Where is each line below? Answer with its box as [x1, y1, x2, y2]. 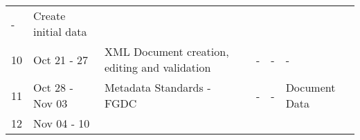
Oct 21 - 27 [33, 51, 89, 68]
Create [33, 8, 66, 23]
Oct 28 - [33, 79, 73, 95]
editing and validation [104, 59, 211, 75]
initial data [33, 23, 87, 39]
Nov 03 [33, 95, 68, 111]
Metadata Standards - [104, 79, 211, 95]
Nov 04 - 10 [33, 115, 90, 131]
